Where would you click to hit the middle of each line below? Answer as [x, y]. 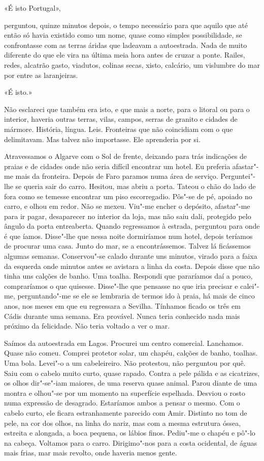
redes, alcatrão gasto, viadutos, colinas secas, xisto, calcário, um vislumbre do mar [132, 64]
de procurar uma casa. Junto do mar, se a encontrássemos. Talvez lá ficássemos [127, 246]
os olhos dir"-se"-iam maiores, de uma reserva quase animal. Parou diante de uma [131, 383]
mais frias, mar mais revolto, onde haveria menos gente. [91, 453]
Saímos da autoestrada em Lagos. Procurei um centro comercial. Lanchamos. [124, 343]
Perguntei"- [238, 176]
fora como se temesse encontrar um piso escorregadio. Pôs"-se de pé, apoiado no [128, 196]
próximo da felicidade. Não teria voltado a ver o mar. [87, 326]
